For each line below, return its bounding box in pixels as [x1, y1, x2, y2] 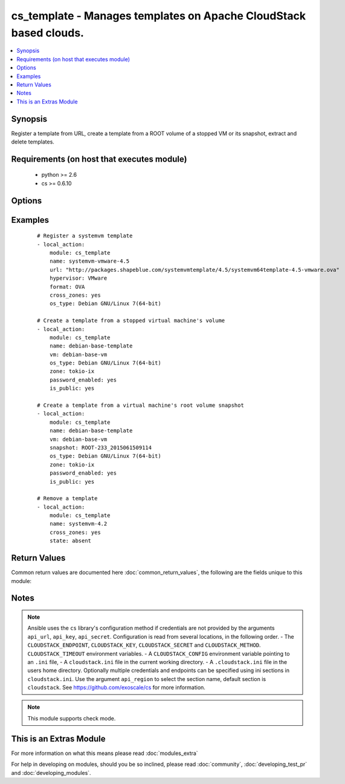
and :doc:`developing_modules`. [11, 769, 91, 776]
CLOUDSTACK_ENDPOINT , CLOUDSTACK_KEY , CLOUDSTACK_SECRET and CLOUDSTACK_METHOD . [27, 642, 261, 649]
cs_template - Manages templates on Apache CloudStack [11, 9, 306, 22]
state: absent [49, 538, 92, 544]
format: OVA [49, 283, 85, 290]
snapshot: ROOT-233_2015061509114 [49, 444, 152, 451]
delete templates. [11, 138, 54, 145]
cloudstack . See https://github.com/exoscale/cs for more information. [27, 684, 205, 691]
